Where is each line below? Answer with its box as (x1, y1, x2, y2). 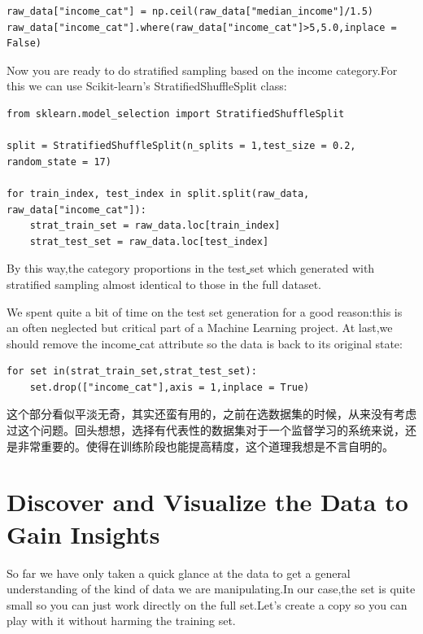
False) (7, 37, 41, 50)
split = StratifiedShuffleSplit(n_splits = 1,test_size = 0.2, (7, 140, 356, 152)
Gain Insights (7, 517, 160, 550)
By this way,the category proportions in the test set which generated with (7, 260, 375, 277)
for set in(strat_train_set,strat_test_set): (7, 365, 257, 378)
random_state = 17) (7, 155, 111, 168)
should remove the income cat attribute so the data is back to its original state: (7, 334, 403, 352)
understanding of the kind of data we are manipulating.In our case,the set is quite (7, 580, 416, 597)
